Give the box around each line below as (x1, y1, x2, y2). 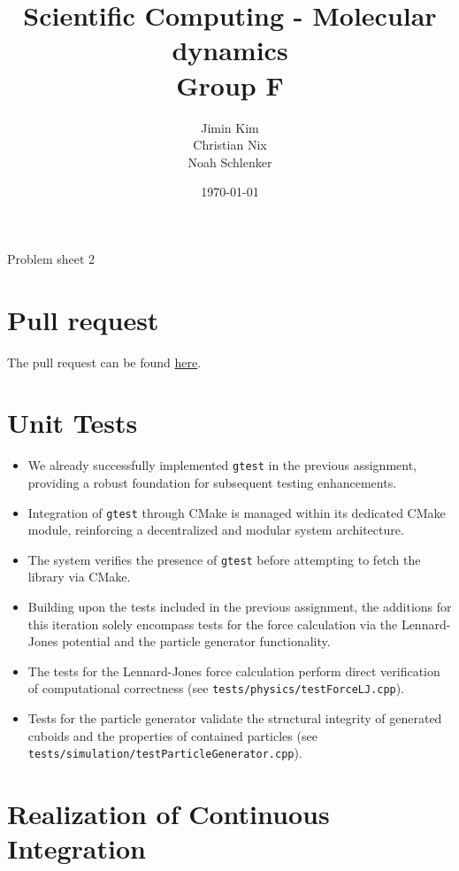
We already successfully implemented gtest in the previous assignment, (27, 456, 417, 474)
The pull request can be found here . (7, 352, 202, 371)
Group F (176, 66, 284, 103)
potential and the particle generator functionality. (62, 632, 331, 651)
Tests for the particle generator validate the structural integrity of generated (27, 709, 442, 728)
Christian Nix (193, 135, 267, 154)
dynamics (172, 32, 288, 68)
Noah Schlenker (187, 152, 272, 171)
